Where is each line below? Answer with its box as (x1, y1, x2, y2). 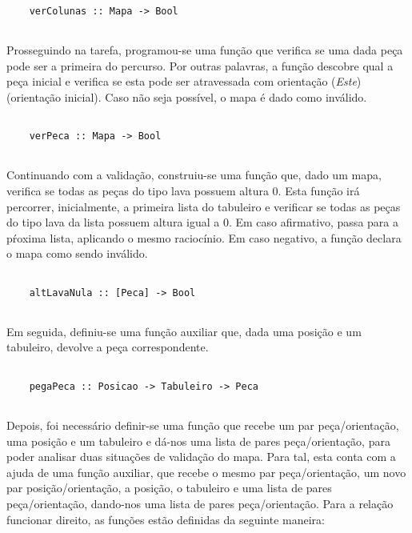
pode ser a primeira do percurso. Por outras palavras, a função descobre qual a (6, 57, 394, 74)
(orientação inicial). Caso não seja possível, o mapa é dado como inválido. (6, 88, 367, 105)
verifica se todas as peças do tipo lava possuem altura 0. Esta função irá (6, 182, 360, 198)
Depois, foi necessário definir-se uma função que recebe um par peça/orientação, (6, 417, 399, 433)
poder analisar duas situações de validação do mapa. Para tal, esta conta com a (6, 448, 396, 465)
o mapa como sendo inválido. (6, 245, 148, 262)
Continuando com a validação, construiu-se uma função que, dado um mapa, (6, 166, 382, 183)
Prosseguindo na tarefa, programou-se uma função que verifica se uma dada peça (6, 41, 403, 58)
